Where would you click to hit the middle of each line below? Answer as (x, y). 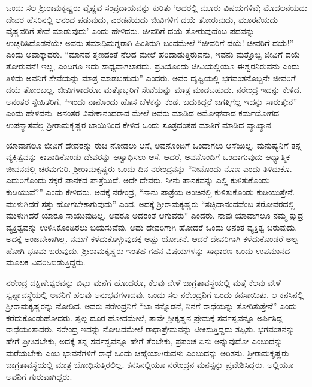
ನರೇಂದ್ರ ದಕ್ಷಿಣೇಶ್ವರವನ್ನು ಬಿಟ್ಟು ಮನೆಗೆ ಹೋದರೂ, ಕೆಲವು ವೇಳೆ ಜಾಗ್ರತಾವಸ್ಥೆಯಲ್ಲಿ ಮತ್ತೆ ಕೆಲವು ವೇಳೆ (143, 282)
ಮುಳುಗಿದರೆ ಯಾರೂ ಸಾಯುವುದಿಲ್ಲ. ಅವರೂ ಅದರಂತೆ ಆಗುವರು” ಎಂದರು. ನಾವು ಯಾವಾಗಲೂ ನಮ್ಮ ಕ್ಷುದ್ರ (155, 215)
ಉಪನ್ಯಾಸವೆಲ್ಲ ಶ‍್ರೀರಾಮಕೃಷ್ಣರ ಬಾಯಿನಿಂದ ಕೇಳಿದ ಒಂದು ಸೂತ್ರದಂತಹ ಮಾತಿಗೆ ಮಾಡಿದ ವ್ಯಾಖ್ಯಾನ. (140, 124)
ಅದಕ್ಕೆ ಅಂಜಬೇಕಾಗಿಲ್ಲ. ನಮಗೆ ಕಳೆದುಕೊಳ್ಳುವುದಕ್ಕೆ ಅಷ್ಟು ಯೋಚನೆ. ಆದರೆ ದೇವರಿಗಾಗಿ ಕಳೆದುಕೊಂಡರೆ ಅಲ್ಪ (152, 239)
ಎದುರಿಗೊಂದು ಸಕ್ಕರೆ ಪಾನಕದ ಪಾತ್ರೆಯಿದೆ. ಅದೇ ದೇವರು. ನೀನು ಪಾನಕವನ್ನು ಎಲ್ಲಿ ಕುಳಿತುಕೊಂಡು (138, 180)
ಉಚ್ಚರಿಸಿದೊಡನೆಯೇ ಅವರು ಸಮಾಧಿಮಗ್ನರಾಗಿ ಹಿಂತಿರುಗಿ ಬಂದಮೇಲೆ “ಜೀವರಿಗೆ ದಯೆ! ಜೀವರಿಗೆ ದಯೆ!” (150, 42)
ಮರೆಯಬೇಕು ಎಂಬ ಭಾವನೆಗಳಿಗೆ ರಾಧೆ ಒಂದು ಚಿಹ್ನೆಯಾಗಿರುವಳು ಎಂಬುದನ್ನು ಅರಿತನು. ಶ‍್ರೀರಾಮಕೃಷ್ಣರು (148, 353)
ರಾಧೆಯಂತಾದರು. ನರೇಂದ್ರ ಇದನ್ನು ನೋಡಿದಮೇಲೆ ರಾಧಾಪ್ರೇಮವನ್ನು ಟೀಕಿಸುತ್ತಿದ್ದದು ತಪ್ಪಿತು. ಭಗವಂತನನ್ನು (151, 329)
